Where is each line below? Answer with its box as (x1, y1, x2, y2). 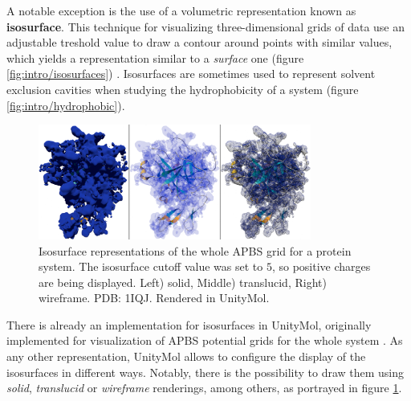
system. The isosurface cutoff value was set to (39, 258, 263, 275)
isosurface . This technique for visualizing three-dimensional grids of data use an (6, 18, 405, 35)
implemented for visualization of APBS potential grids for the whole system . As (6, 332, 403, 349)
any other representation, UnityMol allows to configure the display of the (6, 348, 366, 365)
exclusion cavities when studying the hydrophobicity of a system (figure (6, 80, 359, 97)
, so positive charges (271, 258, 371, 275)
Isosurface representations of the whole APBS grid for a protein (39, 242, 352, 259)
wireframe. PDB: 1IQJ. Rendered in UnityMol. (39, 289, 270, 306)
